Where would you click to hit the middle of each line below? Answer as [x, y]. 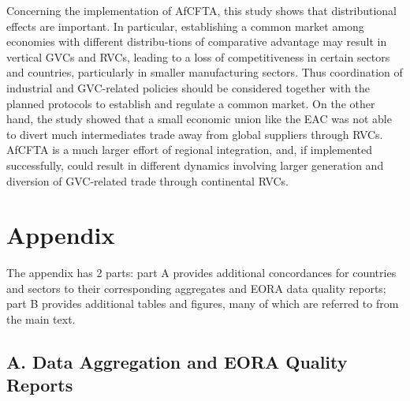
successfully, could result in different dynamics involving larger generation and [195, 165]
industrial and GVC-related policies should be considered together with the [188, 87]
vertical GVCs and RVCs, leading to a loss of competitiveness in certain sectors [198, 56]
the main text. [41, 319]
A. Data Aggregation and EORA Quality [177, 362]
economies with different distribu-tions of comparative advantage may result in [197, 41]
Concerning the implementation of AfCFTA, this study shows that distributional [201, 10]
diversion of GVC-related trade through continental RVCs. [148, 180]
